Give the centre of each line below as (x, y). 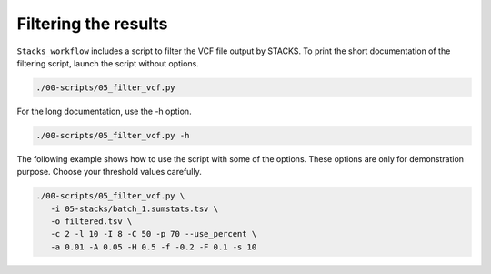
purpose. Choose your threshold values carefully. (109, 172)
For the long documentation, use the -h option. (104, 111)
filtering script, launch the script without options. (108, 63)
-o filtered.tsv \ (91, 222)
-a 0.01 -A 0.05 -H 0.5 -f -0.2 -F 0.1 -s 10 (154, 247)
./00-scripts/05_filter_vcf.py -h (113, 135)
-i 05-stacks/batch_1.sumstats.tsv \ (134, 208)
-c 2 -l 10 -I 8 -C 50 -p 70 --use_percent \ (154, 234)
